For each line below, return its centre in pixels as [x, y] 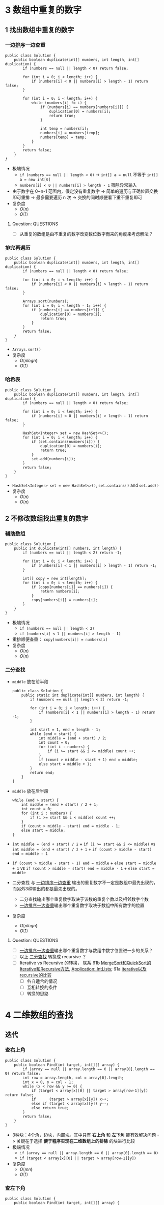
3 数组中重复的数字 [43, 10]
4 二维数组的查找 [39, 1015]
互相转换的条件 [42, 987]
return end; [42, 772]
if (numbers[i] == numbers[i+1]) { [68, 310]
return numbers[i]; [60, 591]
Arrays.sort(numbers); [46, 301]
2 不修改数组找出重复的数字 [47, 518]
